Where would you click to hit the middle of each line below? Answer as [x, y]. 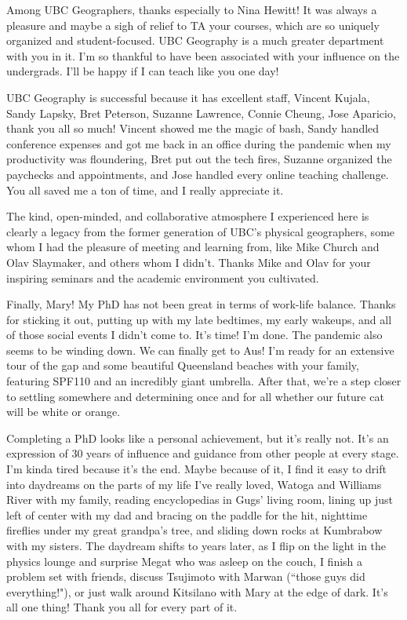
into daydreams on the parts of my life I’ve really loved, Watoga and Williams [194, 484]
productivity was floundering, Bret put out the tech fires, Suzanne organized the [199, 159]
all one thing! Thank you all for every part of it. [122, 607]
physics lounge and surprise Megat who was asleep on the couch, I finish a [185, 561]
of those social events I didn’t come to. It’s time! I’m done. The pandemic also [194, 335]
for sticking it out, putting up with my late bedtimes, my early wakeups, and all [199, 319]
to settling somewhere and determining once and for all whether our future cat [195, 396]
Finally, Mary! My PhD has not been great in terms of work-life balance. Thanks [201, 304]
